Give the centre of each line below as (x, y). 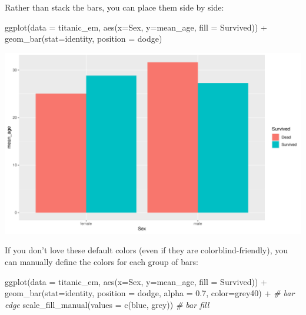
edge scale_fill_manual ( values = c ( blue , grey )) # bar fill (107, 304)
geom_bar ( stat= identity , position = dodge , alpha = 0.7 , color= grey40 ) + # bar (150, 293)
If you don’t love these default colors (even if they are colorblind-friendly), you (147, 250)
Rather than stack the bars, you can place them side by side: (114, 7)
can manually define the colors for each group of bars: (102, 262)
